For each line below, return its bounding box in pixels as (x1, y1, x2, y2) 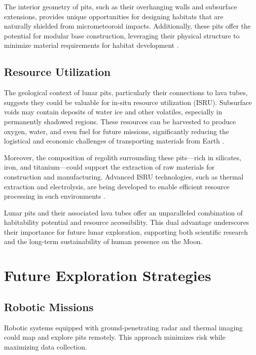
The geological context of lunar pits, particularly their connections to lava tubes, (4, 87, 248, 98)
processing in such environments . (4, 191, 106, 201)
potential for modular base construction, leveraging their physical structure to (4, 30, 240, 40)
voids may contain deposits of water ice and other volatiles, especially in (4, 106, 222, 117)
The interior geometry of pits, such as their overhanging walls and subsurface (4, 1, 237, 11)
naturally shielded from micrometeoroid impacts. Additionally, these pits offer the (4, 21, 251, 31)
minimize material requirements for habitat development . (4, 40, 179, 50)
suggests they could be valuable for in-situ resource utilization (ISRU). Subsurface (4, 97, 252, 107)
